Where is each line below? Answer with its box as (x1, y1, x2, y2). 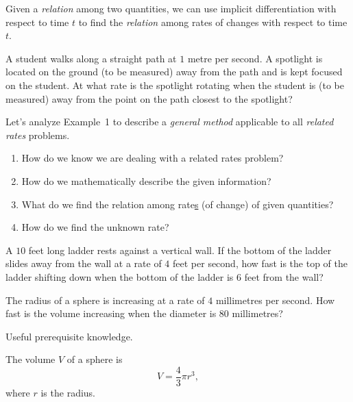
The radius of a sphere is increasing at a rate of (5, 292, 205, 307)
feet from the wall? (244, 269, 324, 284)
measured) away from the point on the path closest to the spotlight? (5, 91, 293, 105)
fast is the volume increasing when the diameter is (5, 306, 217, 321)
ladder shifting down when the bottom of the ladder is (5, 269, 234, 284)
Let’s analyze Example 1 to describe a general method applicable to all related (5, 114, 334, 129)
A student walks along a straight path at (5, 51, 177, 65)
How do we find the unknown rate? (21, 220, 169, 234)
